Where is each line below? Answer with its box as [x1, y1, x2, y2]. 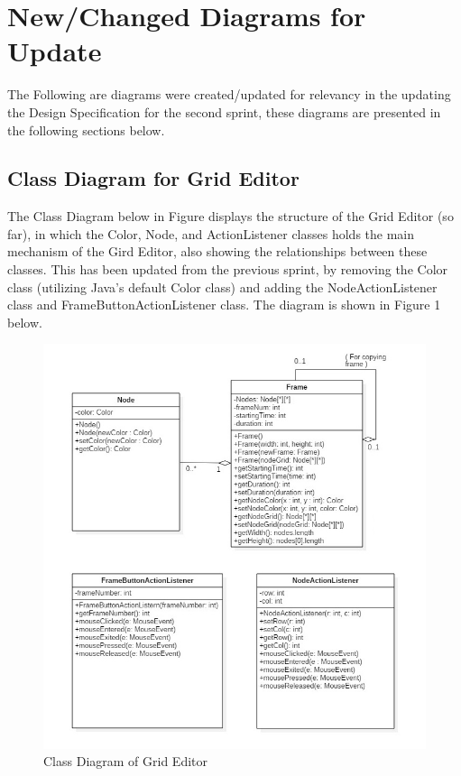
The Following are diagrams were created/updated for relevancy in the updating [7, 85, 451, 104]
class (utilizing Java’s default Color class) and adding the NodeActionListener [7, 277, 438, 296]
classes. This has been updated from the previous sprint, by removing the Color [7, 260, 448, 279]
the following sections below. [7, 120, 165, 139]
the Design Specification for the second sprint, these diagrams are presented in [7, 102, 441, 121]
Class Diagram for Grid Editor [7, 164, 300, 192]
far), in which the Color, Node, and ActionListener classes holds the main [7, 224, 415, 243]
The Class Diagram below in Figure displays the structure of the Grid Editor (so [7, 207, 454, 226]
